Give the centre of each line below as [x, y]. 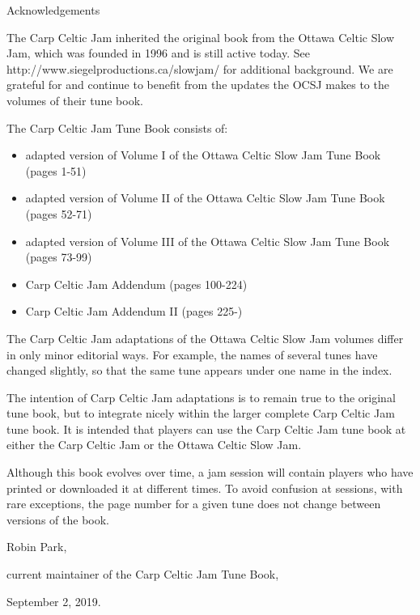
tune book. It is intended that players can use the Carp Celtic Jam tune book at [206, 428]
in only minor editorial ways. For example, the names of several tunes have [192, 354]
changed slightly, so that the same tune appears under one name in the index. [199, 370]
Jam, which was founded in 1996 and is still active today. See [158, 53]
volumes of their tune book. [75, 100]
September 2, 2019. [54, 601]
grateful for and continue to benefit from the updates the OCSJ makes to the [198, 85]
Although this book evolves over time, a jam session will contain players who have [210, 472]
